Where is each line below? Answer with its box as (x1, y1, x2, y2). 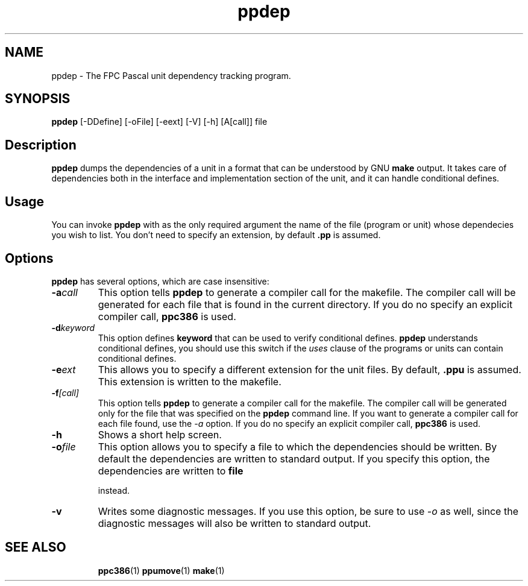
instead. (98, 485, 130, 496)
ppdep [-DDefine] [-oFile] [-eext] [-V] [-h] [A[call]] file (51, 116, 268, 127)
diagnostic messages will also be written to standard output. (98, 517, 371, 529)
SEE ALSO (5, 540, 66, 555)
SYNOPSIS (5, 91, 71, 107)
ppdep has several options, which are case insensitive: (51, 276, 269, 286)
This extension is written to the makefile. (98, 375, 281, 388)
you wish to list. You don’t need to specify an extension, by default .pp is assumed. (51, 230, 381, 241)
